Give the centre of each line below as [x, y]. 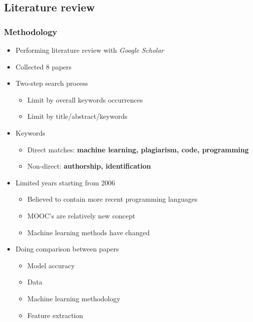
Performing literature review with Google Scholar [90, 50]
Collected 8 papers [44, 66]
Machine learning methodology [74, 298]
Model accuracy [51, 265]
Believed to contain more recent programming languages [112, 199]
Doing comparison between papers [67, 249]
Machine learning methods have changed [89, 232]
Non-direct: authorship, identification [89, 166]
